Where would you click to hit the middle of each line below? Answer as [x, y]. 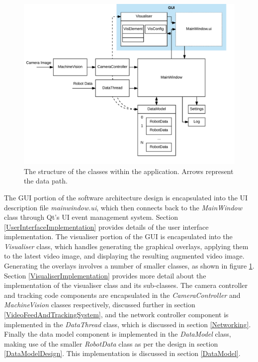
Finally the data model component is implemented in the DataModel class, [118, 334]
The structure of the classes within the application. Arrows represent [129, 171]
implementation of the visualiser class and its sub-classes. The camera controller [126, 285]
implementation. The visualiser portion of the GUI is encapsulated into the [118, 236]
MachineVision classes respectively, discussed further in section [100, 305]
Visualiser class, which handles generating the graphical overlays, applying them [126, 246]
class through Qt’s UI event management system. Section [91, 217]
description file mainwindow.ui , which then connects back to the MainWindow [123, 207]
